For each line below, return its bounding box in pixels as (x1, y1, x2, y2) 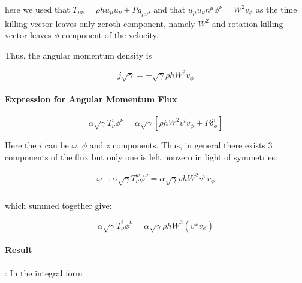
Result (5, 244, 32, 256)
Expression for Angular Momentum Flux (5, 93, 177, 105)
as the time (255, 3, 297, 15)
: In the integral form (5, 266, 83, 279)
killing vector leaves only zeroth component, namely (5, 17, 195, 29)
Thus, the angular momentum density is (5, 48, 152, 61)
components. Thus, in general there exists (113, 139, 265, 151)
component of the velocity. (62, 29, 159, 41)
